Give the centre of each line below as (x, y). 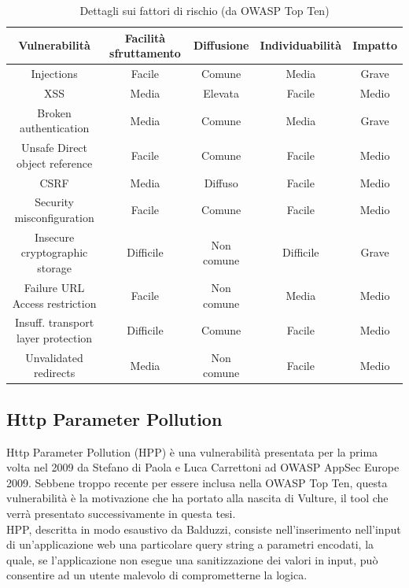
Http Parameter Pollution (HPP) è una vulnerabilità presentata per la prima (192, 451)
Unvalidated (54, 357)
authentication (54, 128)
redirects (54, 373)
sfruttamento (145, 53)
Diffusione (221, 45)
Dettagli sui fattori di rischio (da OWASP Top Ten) (204, 10)
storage (54, 268)
